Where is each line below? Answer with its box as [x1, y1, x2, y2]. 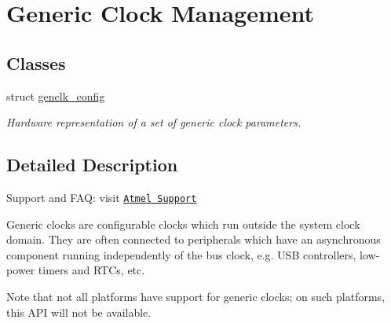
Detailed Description [6, 152, 178, 177]
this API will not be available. [6, 303, 152, 320]
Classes [6, 50, 66, 75]
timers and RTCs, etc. [38, 262, 145, 278]
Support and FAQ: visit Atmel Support [6, 189, 197, 205]
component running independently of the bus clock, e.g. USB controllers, [6, 246, 356, 262]
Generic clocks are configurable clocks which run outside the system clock [6, 215, 360, 232]
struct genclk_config [6, 87, 105, 104]
